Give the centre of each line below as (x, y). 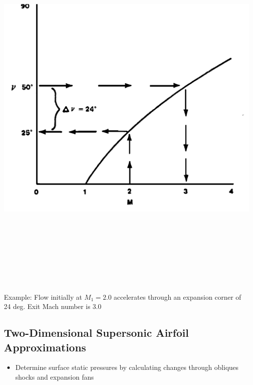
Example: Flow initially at (43, 297)
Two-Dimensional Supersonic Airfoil (96, 333)
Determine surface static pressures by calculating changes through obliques (127, 367)
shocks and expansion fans (54, 376)
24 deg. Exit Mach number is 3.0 (53, 306)
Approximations (45, 347)
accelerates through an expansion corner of (177, 297)
